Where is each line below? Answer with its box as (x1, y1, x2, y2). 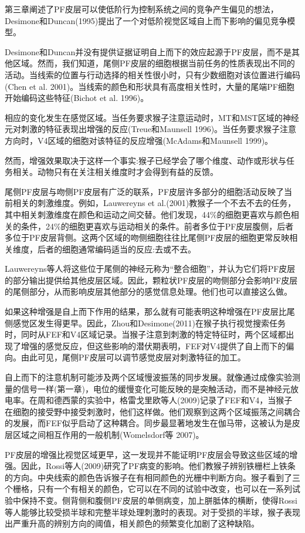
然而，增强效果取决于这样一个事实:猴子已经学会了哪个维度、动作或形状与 (5, 154, 286, 166)
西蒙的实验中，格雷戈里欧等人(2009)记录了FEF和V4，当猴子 (62, 394, 293, 406)
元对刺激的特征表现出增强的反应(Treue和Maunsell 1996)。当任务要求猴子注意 (5, 123, 297, 135)
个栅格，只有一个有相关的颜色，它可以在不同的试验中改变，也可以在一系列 (5, 483, 292, 495)
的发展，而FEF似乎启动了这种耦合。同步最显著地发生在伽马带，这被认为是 (5, 417, 292, 429)
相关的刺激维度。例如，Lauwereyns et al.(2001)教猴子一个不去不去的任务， (12, 197, 296, 209)
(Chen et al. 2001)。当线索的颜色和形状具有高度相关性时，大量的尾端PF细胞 (5, 80, 294, 92)
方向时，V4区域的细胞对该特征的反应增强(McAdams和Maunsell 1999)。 (5, 134, 273, 146)
